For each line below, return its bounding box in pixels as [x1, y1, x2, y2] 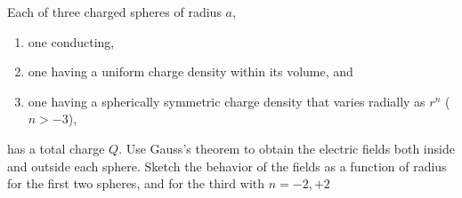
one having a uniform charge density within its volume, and [28, 62, 353, 81]
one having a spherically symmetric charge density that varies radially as [28, 91, 426, 110]
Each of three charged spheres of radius [7, 3, 222, 20]
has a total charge [7, 139, 105, 157]
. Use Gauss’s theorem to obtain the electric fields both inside [118, 139, 455, 157]
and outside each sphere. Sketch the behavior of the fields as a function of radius [7, 156, 447, 175]
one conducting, [28, 32, 115, 51]
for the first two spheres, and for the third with [7, 174, 265, 193]
